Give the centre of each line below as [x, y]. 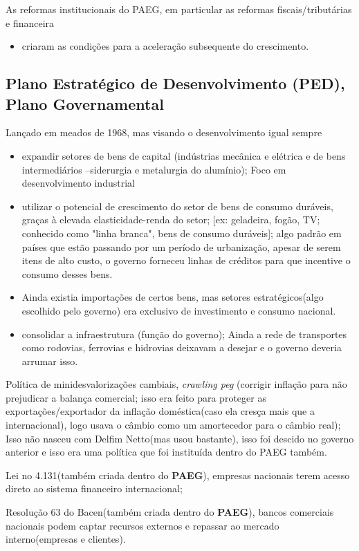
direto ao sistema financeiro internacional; [94, 488]
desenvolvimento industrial [78, 183]
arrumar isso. [50, 361]
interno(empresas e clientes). [66, 539]
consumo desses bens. [67, 273]
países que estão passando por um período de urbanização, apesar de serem [181, 246]
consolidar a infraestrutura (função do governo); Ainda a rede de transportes [184, 334]
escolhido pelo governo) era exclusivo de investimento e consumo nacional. [179, 310]
